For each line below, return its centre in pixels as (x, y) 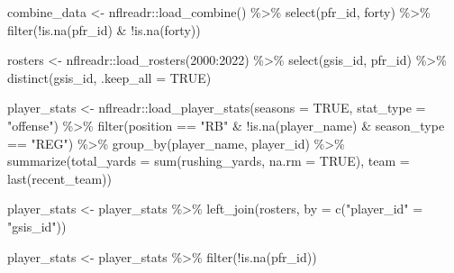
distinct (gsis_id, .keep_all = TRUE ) (109, 77)
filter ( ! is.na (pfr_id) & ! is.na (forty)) (104, 29)
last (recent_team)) (59, 178)
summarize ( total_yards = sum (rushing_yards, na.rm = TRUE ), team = (209, 161)
